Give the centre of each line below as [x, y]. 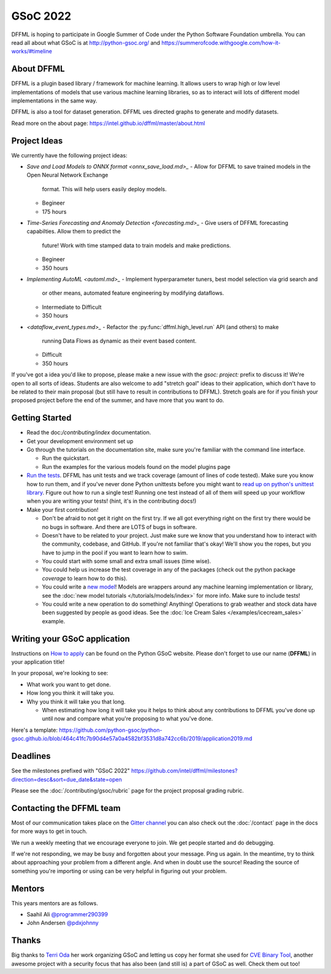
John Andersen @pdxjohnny [63, 923]
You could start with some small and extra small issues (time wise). [127, 561]
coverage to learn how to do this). [85, 578]
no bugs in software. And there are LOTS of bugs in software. [120, 527]
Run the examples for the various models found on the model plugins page [136, 466]
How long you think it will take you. [70, 693]
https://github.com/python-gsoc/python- [111, 730]
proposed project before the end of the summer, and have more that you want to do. [118, 400]
